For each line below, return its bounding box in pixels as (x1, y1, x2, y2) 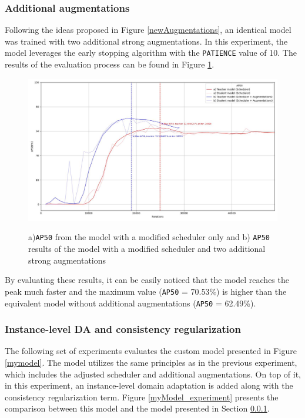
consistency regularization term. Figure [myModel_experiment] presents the (5, 390, 279, 403)
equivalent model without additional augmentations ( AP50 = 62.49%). (5, 296, 256, 309)
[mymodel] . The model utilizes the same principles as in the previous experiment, (5, 356, 297, 369)
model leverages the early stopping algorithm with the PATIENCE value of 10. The (5, 46, 297, 59)
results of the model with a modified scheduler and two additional (28, 242, 266, 255)
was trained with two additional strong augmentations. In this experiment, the (5, 35, 288, 47)
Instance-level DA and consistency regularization (5, 322, 241, 336)
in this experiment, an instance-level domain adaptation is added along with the (5, 379, 293, 392)
